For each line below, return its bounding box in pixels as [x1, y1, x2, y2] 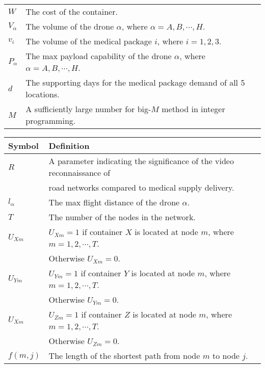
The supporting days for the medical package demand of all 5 [25, 76, 245, 88]
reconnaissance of [48, 167, 111, 178]
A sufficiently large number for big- [25, 103, 151, 115]
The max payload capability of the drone [25, 50, 172, 62]
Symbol [8, 140, 39, 151]
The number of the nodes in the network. [48, 211, 196, 223]
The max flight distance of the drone [48, 196, 180, 208]
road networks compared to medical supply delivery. [48, 181, 234, 193]
